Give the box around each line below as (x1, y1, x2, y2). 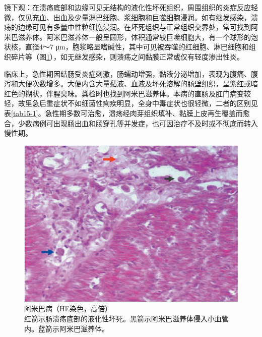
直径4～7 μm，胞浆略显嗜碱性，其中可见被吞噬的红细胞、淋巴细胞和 (25, 41, 249, 52)
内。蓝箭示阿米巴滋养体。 (24, 323, 109, 333)
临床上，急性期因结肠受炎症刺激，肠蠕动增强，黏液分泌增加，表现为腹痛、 (4, 68, 251, 79)
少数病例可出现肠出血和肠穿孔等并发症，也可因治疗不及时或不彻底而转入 (18, 118, 258, 128)
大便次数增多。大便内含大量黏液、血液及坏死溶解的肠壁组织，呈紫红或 (18, 78, 251, 89)
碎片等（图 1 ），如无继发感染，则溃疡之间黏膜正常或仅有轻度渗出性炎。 (11, 51, 244, 62)
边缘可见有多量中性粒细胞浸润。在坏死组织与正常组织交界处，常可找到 (18, 22, 251, 32)
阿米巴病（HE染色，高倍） (24, 303, 112, 314)
